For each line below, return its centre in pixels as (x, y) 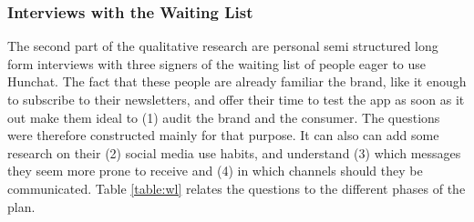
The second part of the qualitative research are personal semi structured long (223, 46)
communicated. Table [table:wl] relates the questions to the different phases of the (237, 188)
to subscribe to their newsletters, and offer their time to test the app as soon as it (236, 99)
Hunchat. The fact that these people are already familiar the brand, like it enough (237, 81)
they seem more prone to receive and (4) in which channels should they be (215, 171)
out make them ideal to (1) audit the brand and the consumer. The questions (224, 117)
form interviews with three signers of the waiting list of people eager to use (217, 63)
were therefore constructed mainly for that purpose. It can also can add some (223, 135)
